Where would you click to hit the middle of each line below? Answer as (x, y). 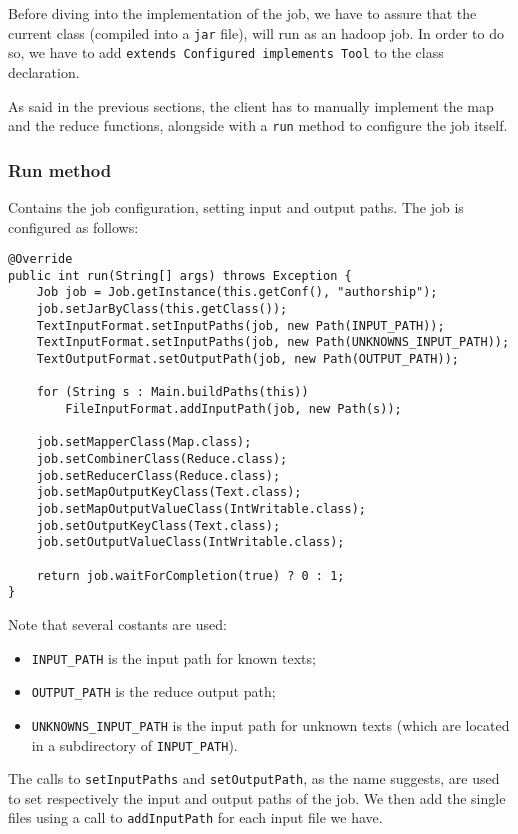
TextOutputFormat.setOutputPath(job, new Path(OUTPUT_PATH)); (248, 359)
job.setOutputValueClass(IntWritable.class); (190, 542)
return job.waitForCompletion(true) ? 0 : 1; (190, 575)
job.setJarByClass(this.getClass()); (162, 309)
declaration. (44, 71)
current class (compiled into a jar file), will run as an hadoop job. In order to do (256, 32)
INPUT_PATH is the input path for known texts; (173, 657)
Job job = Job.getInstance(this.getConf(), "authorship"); (237, 292)
